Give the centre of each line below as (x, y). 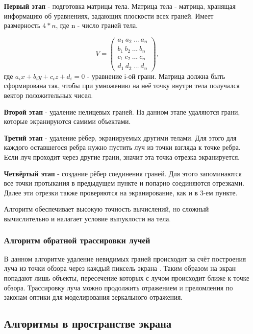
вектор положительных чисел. (49, 95)
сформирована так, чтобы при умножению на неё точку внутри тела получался (122, 85)
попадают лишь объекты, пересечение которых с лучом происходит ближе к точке (127, 277)
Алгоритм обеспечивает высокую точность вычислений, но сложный (106, 209)
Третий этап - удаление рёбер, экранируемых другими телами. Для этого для (120, 137)
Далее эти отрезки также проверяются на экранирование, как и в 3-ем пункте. (121, 192)
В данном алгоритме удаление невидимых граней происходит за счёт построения (125, 258)
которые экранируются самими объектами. (67, 121)
